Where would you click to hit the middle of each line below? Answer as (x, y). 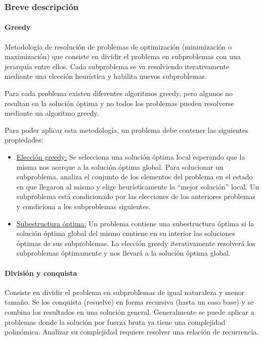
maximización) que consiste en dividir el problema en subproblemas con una (123, 56)
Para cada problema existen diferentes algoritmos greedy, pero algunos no (119, 93)
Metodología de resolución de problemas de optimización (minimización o (118, 46)
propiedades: (24, 140)
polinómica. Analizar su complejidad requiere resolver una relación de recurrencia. (132, 332)
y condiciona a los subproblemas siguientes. (83, 206)
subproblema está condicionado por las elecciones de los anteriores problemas (136, 196)
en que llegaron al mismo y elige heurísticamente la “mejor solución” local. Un (138, 186)
